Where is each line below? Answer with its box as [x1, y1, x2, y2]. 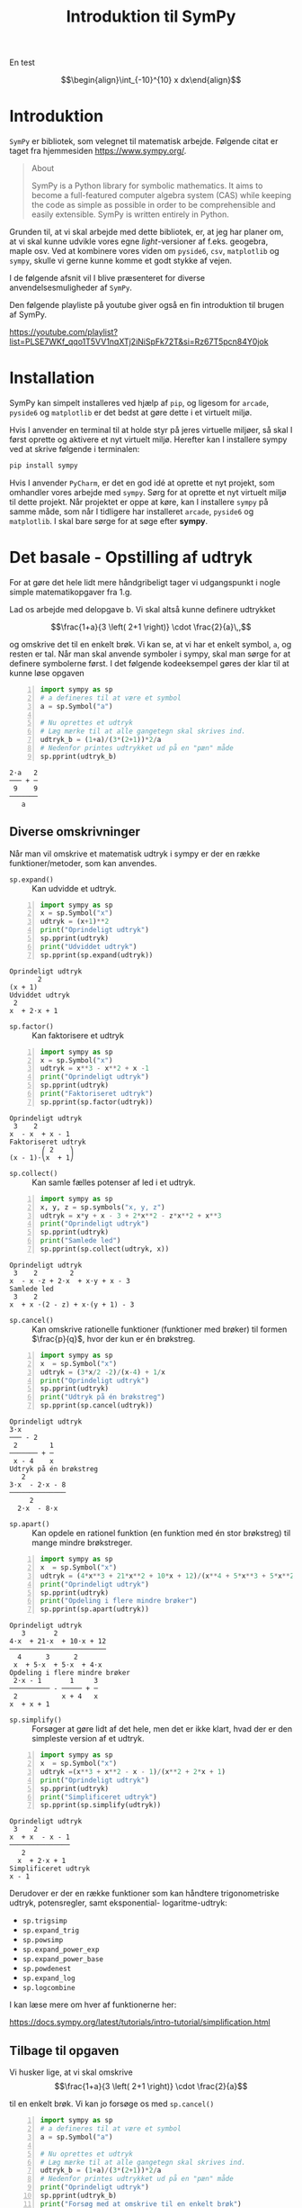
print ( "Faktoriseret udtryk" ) [40, 1090, 154, 1099]
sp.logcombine [22, 1984, 75, 1993]
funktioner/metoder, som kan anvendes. [9, 857, 157, 868]
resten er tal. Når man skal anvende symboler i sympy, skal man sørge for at [9, 648, 291, 659]
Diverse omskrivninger [9, 824, 141, 839]
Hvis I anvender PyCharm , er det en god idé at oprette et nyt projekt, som [9, 477, 276, 488]
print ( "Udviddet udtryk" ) [40, 942, 138, 951]
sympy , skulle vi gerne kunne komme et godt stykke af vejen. [9, 255, 232, 267]
